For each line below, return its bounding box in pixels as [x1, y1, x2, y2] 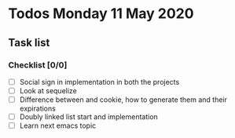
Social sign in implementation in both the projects [19, 77, 180, 86]
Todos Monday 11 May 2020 [8, 5, 194, 23]
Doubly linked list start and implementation [19, 112, 159, 122]
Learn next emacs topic [19, 121, 97, 130]
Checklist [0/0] [8, 60, 68, 71]
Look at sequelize [19, 85, 77, 95]
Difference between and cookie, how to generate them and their [19, 95, 228, 104]
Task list [8, 36, 50, 49]
